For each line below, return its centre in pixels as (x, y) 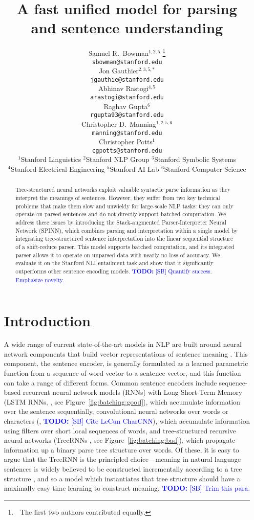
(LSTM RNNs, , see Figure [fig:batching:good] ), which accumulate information (122, 401)
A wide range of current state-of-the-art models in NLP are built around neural (123, 344)
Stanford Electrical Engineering (58, 169)
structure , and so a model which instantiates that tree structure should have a (122, 478)
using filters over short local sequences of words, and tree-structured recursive (120, 430)
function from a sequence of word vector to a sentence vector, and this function (123, 373)
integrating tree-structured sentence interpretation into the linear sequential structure (124, 238)
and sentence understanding (127, 28)
